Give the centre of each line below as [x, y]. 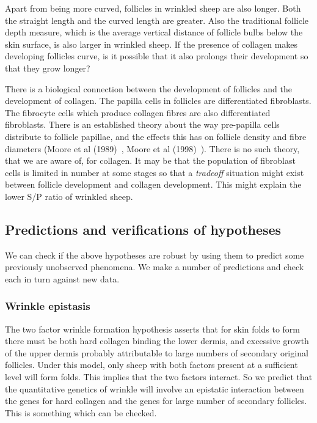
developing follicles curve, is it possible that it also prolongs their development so [157, 56]
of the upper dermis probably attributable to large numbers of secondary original [157, 352]
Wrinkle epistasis [48, 306]
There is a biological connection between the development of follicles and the [148, 88]
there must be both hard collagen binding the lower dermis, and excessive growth [157, 341]
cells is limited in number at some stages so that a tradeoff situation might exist [155, 172]
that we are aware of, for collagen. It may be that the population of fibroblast [150, 160]
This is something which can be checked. [81, 412]
